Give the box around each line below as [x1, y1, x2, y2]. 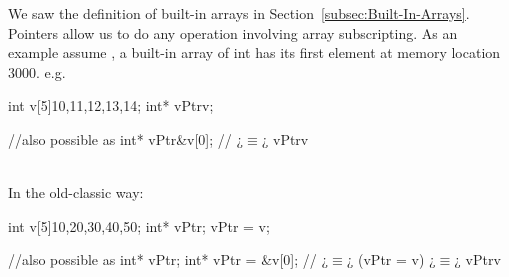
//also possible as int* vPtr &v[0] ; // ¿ [8, 128, 244, 149]
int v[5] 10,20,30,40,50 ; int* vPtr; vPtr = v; [8, 215, 270, 236]
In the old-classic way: [8, 182, 144, 203]
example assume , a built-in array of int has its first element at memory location [8, 42, 501, 63]
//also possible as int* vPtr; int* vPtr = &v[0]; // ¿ [8, 249, 329, 270]
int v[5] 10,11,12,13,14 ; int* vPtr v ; [8, 95, 214, 116]
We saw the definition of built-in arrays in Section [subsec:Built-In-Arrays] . [8, 3, 470, 23]
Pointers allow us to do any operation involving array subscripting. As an [8, 22, 458, 43]
